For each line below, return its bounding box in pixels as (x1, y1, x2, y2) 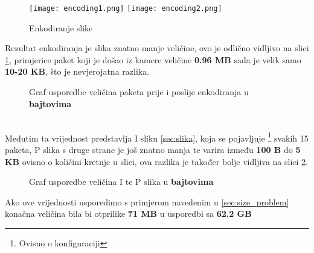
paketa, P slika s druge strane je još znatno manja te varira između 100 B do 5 (5, 143, 301, 156)
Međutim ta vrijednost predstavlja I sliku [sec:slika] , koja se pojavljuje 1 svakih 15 (5, 130, 309, 144)
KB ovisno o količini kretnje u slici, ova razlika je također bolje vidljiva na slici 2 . (5, 155, 309, 167)
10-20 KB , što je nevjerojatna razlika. (5, 65, 150, 78)
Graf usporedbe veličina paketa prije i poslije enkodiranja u (29, 86, 249, 98)
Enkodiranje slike (29, 21, 93, 34)
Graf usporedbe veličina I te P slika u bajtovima (29, 175, 214, 188)
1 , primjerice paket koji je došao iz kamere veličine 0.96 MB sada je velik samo (5, 53, 301, 66)
